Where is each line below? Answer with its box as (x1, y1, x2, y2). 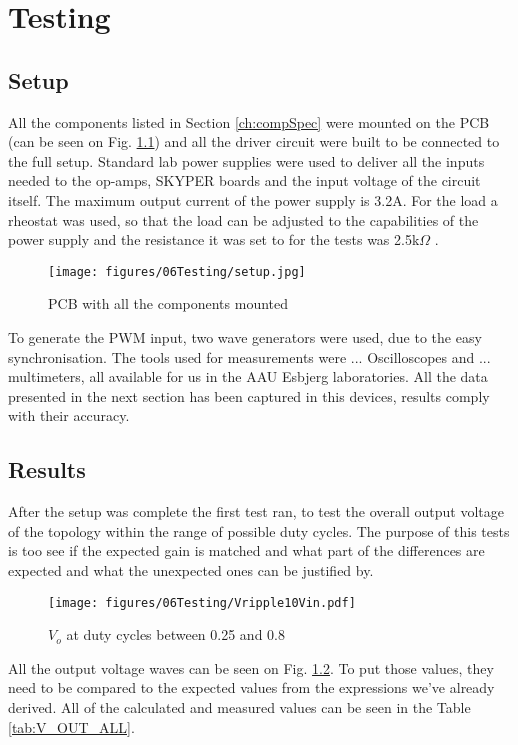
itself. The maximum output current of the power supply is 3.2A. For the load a (8, 189, 498, 210)
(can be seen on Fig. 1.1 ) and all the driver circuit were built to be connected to (8, 131, 500, 152)
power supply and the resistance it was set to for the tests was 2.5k (8, 229, 420, 250)
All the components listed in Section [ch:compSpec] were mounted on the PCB (8, 111, 490, 132)
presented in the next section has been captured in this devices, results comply (8, 385, 490, 406)
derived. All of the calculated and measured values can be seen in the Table (8, 696, 471, 717)
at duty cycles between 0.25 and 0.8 (66, 624, 285, 645)
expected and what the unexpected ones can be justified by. (8, 559, 374, 580)
